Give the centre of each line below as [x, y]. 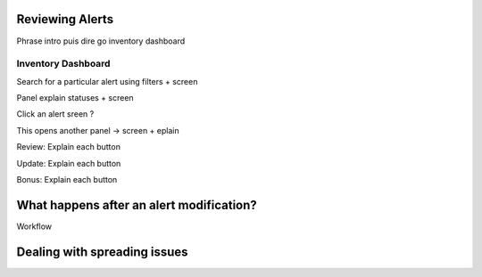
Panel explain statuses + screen [75, 98]
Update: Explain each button [69, 163]
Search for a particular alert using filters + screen [107, 81]
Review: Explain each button [68, 147]
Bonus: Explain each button [67, 179]
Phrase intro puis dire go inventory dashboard [101, 41]
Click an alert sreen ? [55, 114]
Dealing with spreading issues [102, 252]
